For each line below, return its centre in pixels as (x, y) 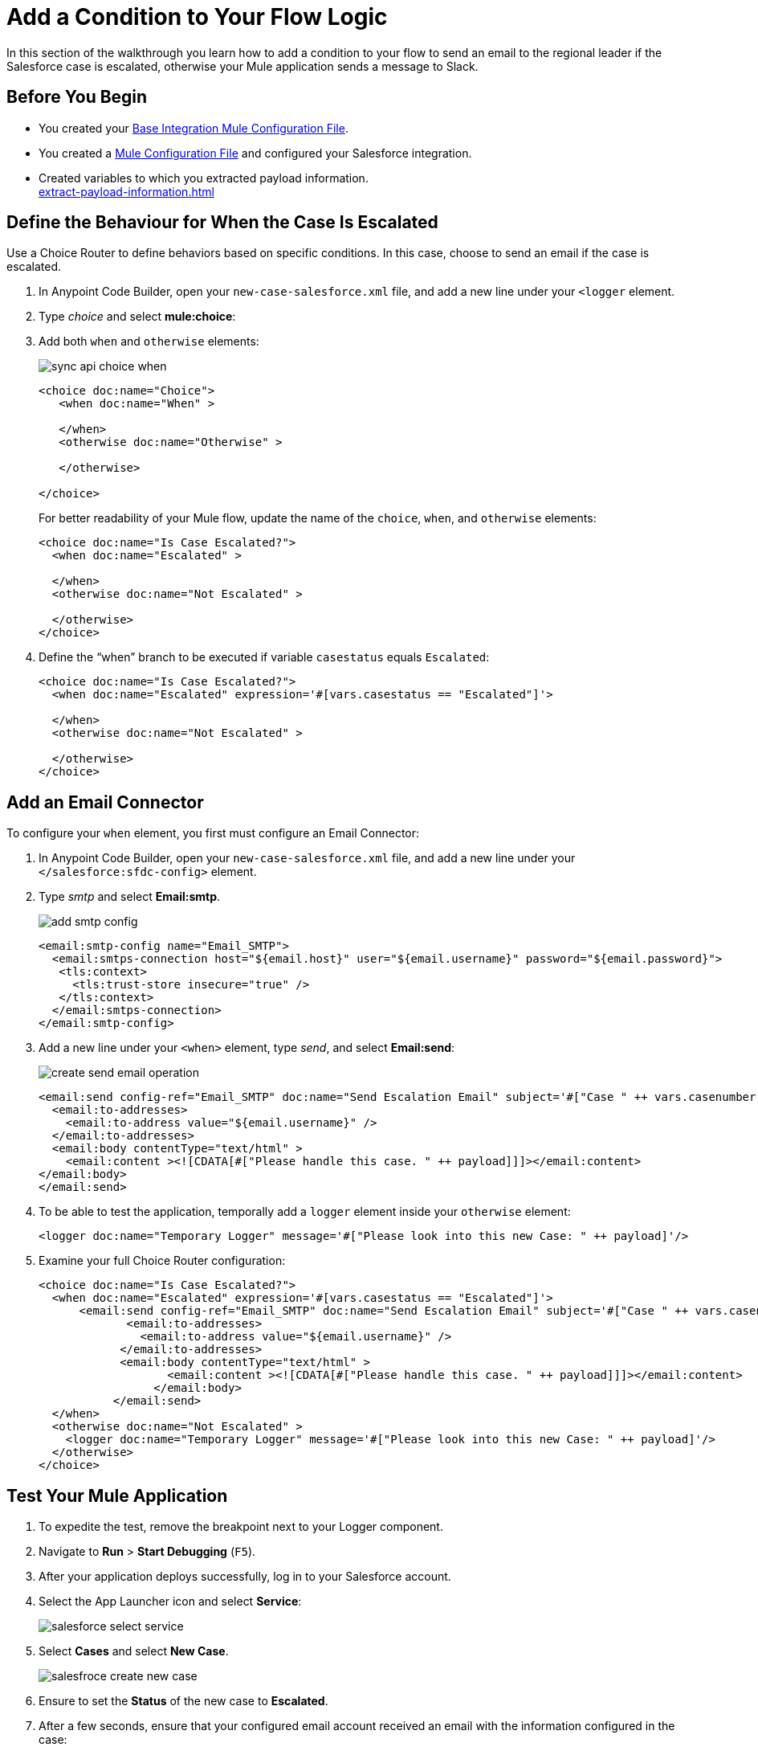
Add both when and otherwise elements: (149, 342)
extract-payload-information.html (126, 191)
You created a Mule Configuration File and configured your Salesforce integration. (255, 153)
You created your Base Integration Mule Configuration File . (194, 128)
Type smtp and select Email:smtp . (130, 897)
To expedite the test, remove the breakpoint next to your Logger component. (241, 1527)
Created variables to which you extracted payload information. (204, 178)
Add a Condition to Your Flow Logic (197, 17)
